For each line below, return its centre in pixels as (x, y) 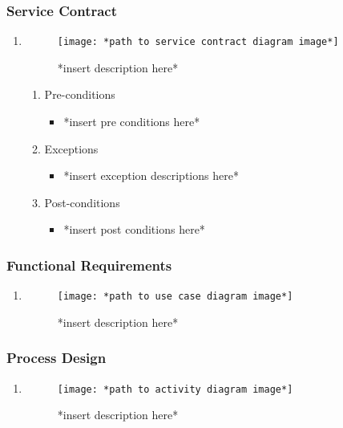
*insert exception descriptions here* (151, 175)
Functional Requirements (89, 265)
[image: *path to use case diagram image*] (175, 297)
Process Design (56, 358)
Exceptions (71, 148)
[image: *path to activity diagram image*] (175, 389)
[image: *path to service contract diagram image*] (198, 42)
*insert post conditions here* (134, 229)
